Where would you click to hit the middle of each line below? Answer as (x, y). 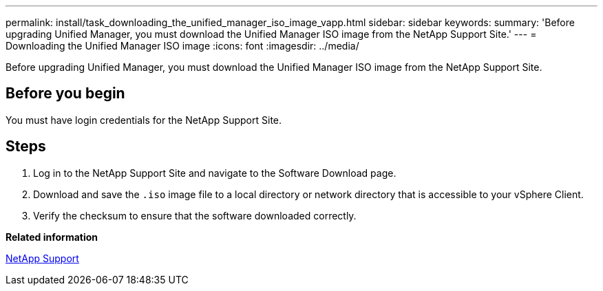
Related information (52, 237)
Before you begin (65, 94)
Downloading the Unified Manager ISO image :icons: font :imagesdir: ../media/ (182, 46)
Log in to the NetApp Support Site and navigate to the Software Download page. (215, 173)
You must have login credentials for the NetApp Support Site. (144, 120)
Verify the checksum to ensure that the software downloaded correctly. (195, 215)
